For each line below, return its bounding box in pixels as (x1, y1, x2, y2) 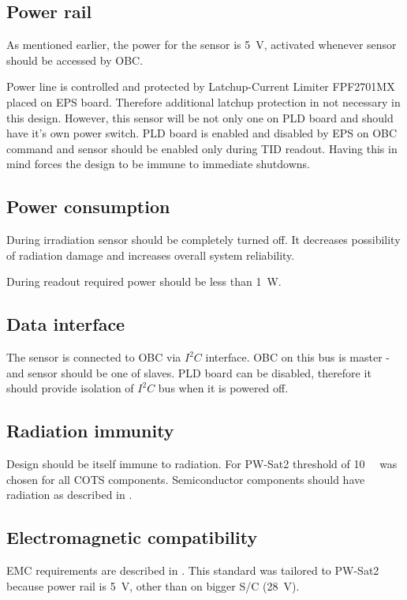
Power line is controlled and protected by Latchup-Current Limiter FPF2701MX (6, 78, 395, 95)
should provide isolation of (6, 380, 134, 396)
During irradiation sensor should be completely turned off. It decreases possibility (6, 231, 401, 248)
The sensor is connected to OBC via (6, 349, 181, 366)
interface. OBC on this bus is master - (205, 349, 390, 366)
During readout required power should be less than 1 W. (6, 273, 282, 290)
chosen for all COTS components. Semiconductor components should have (6, 471, 365, 487)
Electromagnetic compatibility (6, 525, 258, 549)
